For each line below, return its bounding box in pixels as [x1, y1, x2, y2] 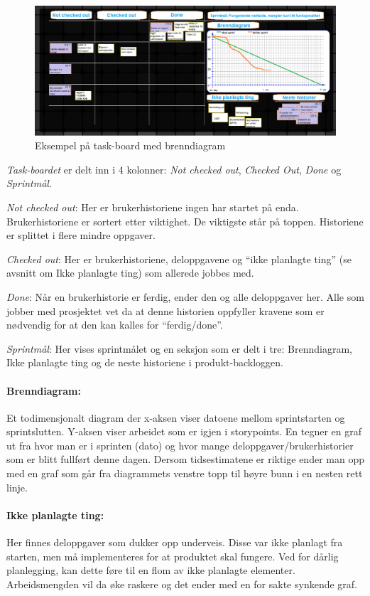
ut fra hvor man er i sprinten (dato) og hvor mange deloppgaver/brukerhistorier [6, 437, 354, 452]
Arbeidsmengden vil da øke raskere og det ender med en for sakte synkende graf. [6, 576, 358, 591]
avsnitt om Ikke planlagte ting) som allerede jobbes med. [6, 265, 254, 280]
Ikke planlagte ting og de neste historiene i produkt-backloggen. [6, 355, 283, 370]
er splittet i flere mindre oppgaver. [6, 228, 156, 243]
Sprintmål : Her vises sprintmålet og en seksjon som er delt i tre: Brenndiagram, [6, 341, 353, 356]
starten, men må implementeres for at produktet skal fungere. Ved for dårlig [6, 548, 339, 563]
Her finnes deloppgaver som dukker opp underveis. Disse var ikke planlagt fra [6, 535, 343, 550]
